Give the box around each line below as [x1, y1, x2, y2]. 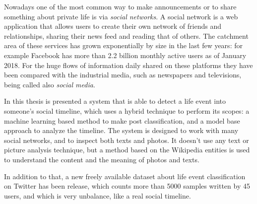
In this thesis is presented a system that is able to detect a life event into [4, 96, 226, 106]
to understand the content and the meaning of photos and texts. [4, 154, 199, 164]
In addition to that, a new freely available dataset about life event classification [4, 171, 246, 181]
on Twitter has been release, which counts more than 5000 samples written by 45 [4, 181, 250, 191]
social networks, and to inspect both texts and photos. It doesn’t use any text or [4, 135, 249, 145]
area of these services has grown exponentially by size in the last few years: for [4, 40, 243, 51]
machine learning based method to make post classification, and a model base [4, 115, 240, 126]
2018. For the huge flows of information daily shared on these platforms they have [4, 60, 253, 70]
